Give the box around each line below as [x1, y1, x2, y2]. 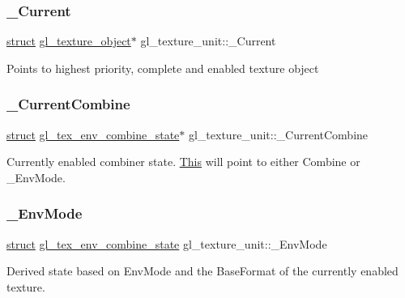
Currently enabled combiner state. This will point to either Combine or [6, 153, 360, 170]
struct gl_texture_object [6, 32, 131, 49]
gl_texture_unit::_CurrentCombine [188, 126, 369, 143]
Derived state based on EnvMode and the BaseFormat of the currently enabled [6, 262, 399, 279]
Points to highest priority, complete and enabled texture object [6, 59, 319, 76]
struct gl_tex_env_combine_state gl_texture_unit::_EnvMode [6, 235, 327, 252]
